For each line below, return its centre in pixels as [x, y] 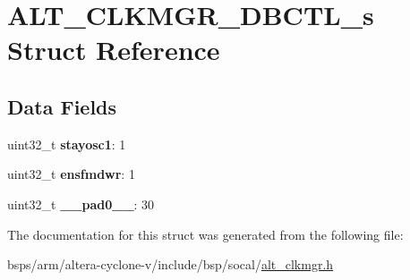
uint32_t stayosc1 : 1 [67, 144]
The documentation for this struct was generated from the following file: [205, 234]
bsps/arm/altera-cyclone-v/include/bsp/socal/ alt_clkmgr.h [171, 264]
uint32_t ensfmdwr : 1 [71, 174]
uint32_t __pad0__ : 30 [81, 204]
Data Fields [62, 106]
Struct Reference [114, 50]
